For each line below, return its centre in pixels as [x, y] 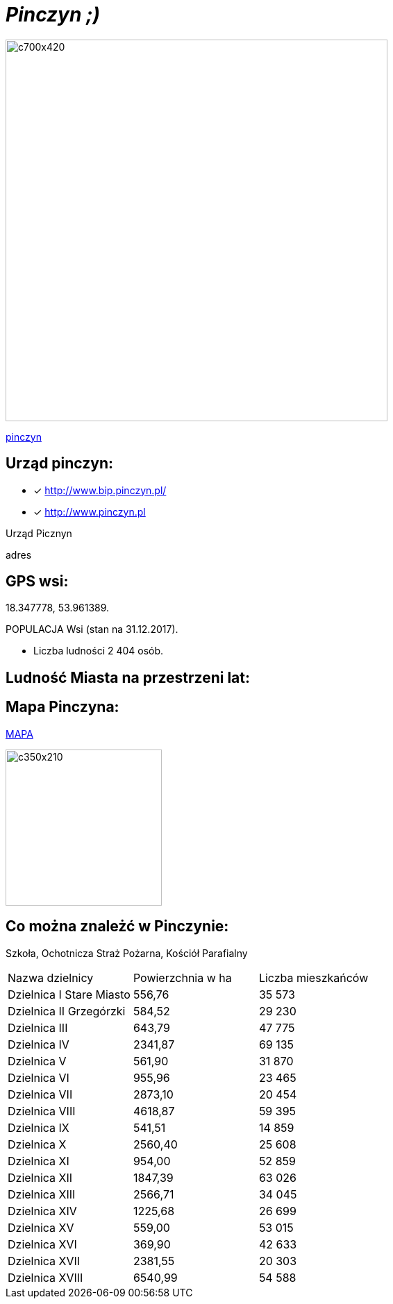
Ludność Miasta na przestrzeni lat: [128, 677]
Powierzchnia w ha [182, 977]
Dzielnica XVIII [45, 1277]
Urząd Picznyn [39, 533]
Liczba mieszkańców [313, 977]
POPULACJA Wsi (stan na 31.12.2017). [92, 629]
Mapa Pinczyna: [62, 707]
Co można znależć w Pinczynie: [117, 926]
